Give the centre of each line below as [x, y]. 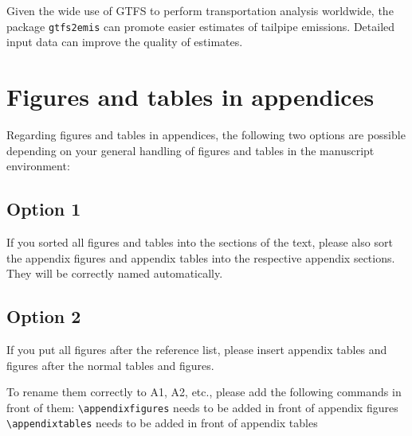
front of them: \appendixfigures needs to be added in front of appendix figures [202, 407]
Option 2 [44, 316]
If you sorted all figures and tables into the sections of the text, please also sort [200, 241]
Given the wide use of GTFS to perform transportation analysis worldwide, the [200, 10]
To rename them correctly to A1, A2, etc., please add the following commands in [204, 392]
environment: [38, 166]
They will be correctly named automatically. [115, 273]
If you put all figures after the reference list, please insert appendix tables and [197, 349]
